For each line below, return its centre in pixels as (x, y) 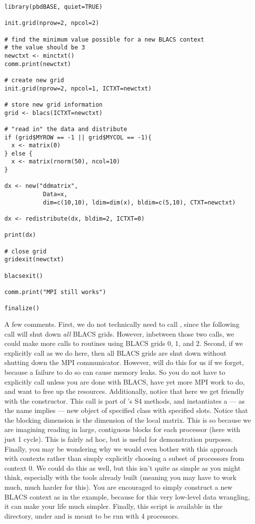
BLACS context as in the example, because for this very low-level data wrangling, (127, 496)
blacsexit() (24, 276)
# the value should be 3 (45, 48)
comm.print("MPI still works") (55, 292)
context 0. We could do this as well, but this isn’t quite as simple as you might (123, 467)
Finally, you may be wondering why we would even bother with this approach (121, 448)
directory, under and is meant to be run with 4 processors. (92, 515)
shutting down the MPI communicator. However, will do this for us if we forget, (124, 362)
